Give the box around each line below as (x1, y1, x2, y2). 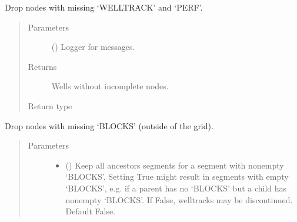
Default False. (65, 205, 116, 217)
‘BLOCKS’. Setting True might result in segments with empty (65, 170, 289, 183)
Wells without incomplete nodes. (51, 80, 169, 92)
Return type (28, 99, 72, 112)
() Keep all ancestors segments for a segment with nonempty (65, 159, 284, 171)
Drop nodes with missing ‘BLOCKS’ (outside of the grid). (5, 119, 213, 132)
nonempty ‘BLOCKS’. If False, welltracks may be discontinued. (65, 193, 293, 206)
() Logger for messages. (51, 41, 135, 53)
